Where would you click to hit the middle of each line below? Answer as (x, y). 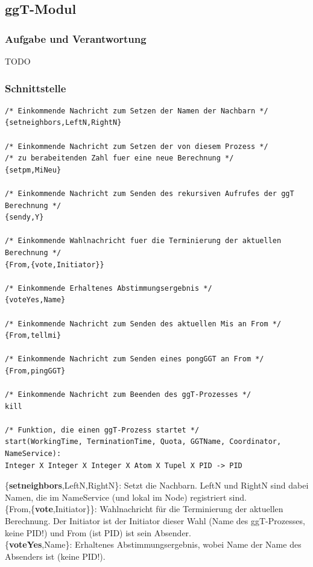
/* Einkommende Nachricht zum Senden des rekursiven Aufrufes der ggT (150, 193)
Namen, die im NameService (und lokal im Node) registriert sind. (126, 497)
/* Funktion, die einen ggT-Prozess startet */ (102, 430)
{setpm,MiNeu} (33, 170)
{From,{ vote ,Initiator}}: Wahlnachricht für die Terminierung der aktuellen (144, 509)
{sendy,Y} (24, 217)
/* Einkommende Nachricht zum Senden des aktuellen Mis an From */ (143, 324)
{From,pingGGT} (35, 371)
